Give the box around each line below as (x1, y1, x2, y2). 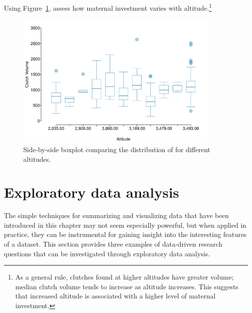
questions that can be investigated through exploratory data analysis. (4, 248, 210, 258)
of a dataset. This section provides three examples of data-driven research (4, 239, 222, 249)
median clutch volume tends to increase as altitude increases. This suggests (15, 281, 238, 291)
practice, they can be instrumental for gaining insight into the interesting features (4, 229, 247, 239)
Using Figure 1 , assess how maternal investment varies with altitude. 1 (4, 1, 212, 13)
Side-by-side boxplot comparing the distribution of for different (23, 144, 210, 154)
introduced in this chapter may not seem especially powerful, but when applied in (4, 219, 247, 230)
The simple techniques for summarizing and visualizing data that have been (4, 210, 229, 220)
